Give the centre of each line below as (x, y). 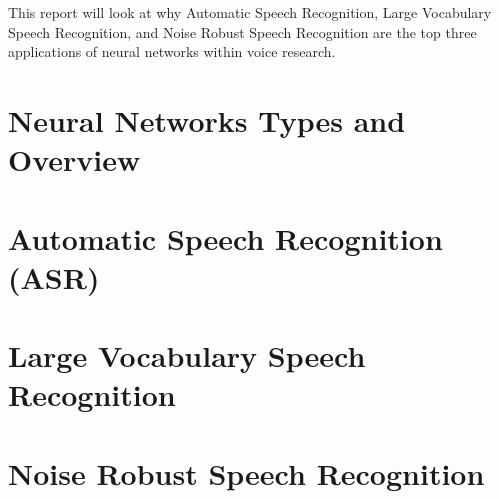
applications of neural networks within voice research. (172, 51)
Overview (74, 159)
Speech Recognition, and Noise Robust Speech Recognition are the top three (242, 31)
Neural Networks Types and (207, 119)
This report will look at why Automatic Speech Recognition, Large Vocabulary (250, 12)
